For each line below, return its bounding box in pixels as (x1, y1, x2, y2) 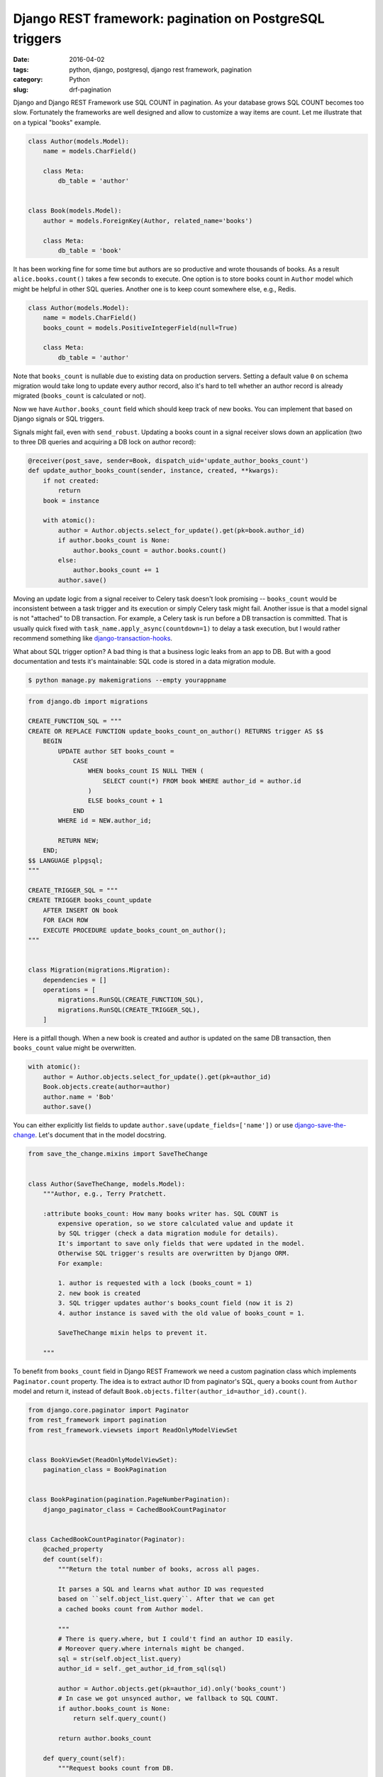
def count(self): (43, 1555, 104, 1563)
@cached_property (43, 1545, 104, 1553)
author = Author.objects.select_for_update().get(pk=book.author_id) (57, 526, 305, 535)
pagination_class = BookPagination (43, 1466, 167, 1474)
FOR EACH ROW (43, 916, 89, 924)
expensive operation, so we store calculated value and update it (57, 1220, 294, 1228)
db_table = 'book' (57, 246, 122, 254)
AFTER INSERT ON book (43, 906, 118, 914)
